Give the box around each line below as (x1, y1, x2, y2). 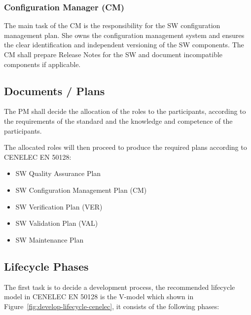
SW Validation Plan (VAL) (15, 218, 98, 228)
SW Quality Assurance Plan (15, 168, 101, 178)
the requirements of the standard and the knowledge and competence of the (4, 115, 233, 126)
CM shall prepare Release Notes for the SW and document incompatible (4, 49, 223, 59)
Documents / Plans (4, 83, 105, 98)
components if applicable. (4, 59, 81, 69)
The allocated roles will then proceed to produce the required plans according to (4, 142, 247, 152)
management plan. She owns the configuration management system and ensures (4, 30, 245, 40)
